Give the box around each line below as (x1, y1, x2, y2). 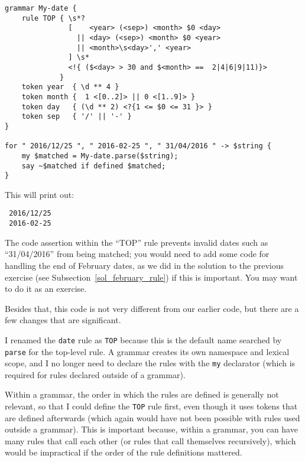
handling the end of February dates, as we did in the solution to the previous (5, 259, 284, 271)
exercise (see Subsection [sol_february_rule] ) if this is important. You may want (5, 271, 298, 283)
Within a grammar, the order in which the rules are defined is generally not (5, 388, 279, 401)
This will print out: (5, 188, 74, 200)
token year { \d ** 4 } (21, 83, 119, 92)
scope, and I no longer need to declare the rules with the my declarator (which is (5, 357, 296, 369)
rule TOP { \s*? (21, 14, 86, 22)
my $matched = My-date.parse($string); (21, 151, 179, 160)
